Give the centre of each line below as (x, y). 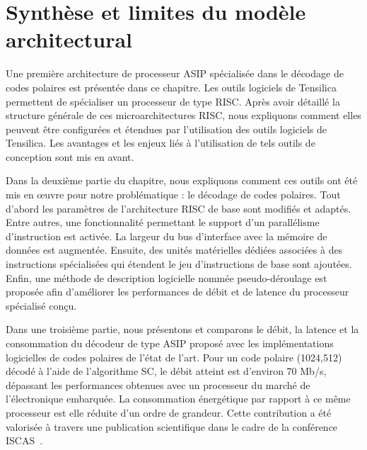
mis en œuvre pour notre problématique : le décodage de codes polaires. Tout (173, 195)
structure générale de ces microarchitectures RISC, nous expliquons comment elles (183, 115)
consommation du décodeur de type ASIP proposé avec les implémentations (170, 343)
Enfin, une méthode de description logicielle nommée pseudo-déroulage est (167, 277)
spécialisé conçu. (41, 305)
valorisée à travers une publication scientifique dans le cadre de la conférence (172, 426)
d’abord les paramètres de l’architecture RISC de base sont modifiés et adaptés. (179, 208)
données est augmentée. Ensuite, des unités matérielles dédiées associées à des (174, 250)
